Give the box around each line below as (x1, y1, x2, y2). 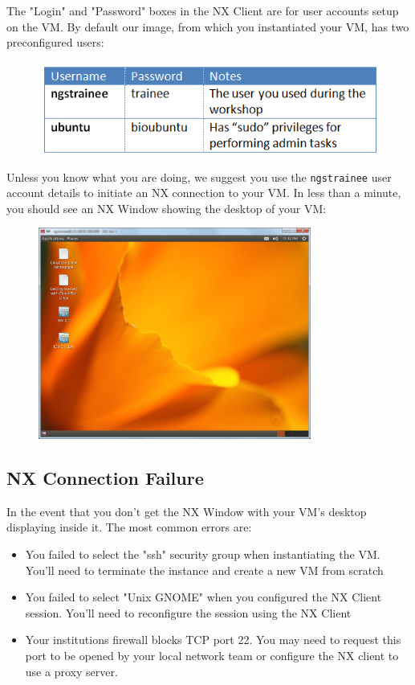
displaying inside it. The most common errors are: (6, 519, 252, 535)
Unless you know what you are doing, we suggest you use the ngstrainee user (6, 168, 392, 185)
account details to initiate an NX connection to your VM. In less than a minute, (6, 184, 401, 201)
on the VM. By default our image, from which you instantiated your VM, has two (6, 18, 409, 35)
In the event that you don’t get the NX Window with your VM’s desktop (6, 502, 367, 519)
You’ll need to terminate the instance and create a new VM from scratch (25, 561, 384, 578)
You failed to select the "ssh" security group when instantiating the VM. (25, 545, 380, 562)
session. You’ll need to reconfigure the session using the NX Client (25, 604, 352, 621)
